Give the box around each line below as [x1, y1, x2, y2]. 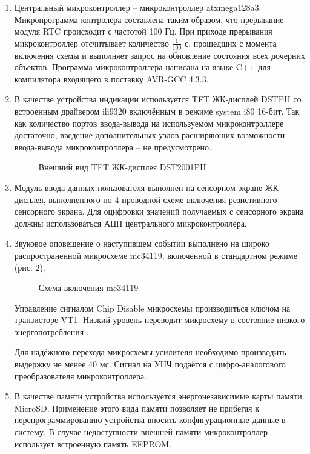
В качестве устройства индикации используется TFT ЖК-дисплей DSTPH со [14, 93, 302, 105]
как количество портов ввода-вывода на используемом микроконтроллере [14, 116, 284, 129]
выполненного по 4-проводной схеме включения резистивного [48, 193, 277, 205]
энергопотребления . [14, 325, 89, 338]
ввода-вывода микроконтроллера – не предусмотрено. [14, 140, 211, 153]
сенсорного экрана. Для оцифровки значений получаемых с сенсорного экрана [14, 205, 304, 218]
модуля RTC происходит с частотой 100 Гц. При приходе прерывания [14, 25, 272, 38]
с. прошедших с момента [185, 36, 277, 49]
